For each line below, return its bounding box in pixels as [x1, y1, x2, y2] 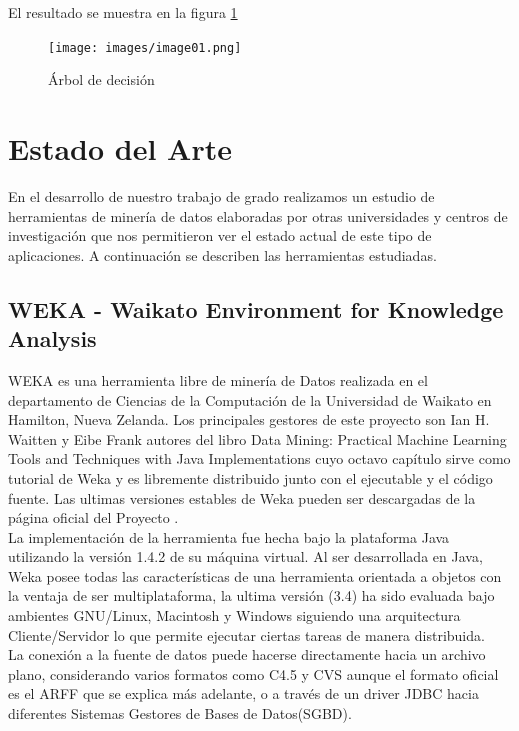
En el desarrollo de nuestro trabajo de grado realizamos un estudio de [8, 185, 435, 206]
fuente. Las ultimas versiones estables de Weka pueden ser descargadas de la [8, 487, 476, 508]
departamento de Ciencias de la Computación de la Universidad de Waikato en [8, 389, 492, 410]
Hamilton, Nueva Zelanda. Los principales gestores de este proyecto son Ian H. [8, 409, 490, 430]
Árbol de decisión [48, 69, 155, 90]
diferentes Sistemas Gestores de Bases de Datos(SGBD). [8, 703, 352, 724]
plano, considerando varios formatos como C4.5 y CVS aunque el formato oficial [8, 663, 499, 684]
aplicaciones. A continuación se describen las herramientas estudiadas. [8, 244, 437, 265]
